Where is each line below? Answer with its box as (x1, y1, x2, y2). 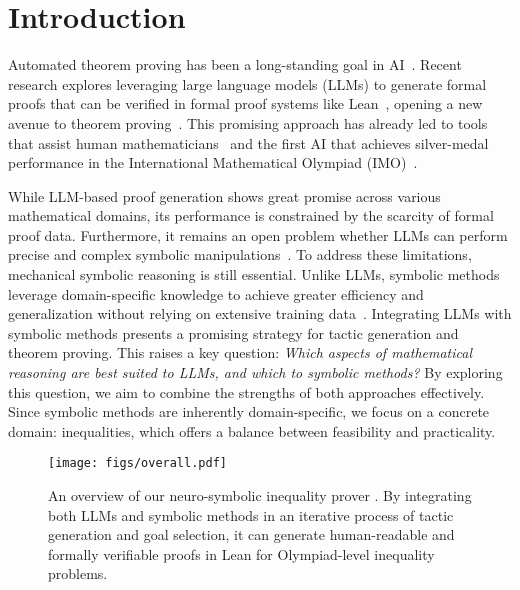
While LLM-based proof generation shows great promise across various (8, 185, 441, 206)
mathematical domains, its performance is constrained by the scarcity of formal (8, 205, 494, 226)
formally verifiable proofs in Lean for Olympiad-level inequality (48, 543, 435, 564)
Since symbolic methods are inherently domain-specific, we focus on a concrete (8, 401, 490, 422)
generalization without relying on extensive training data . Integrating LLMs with (8, 303, 512, 324)
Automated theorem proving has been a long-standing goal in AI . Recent (8, 54, 462, 75)
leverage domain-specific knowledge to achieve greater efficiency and (8, 283, 424, 304)
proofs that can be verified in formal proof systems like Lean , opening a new (8, 93, 483, 114)
